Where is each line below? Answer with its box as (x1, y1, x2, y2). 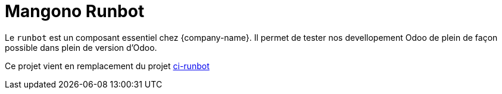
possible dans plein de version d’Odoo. (5, 42, 157, 53)
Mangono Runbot (5, 1, 145, 21)
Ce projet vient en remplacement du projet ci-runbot (5, 60, 210, 71)
